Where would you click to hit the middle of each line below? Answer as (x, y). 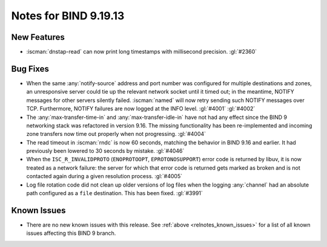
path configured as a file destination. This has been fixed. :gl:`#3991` (114, 193)
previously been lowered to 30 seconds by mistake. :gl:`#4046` (105, 151)
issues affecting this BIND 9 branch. (71, 233)
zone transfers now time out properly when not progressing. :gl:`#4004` (116, 134)
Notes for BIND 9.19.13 (68, 16)
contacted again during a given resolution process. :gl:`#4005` (104, 176)
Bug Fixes (30, 69)
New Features (38, 37)
